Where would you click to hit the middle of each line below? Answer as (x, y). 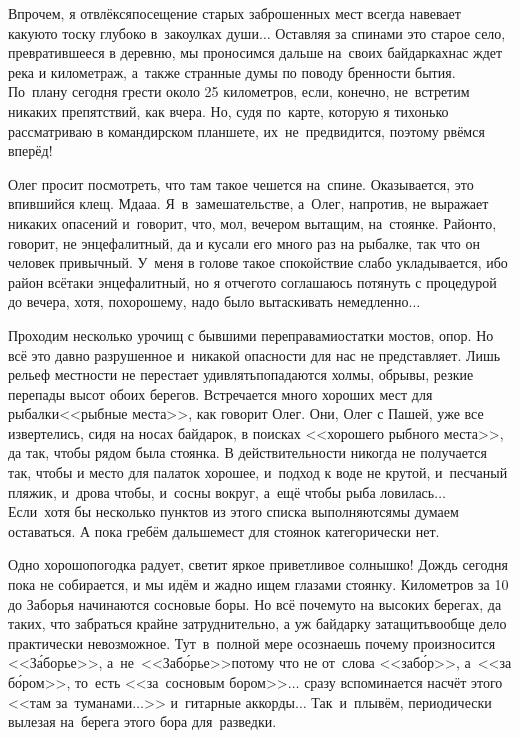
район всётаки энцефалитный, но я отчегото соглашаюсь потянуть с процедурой (252, 281)
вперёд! (30, 150)
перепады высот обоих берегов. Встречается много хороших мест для (220, 393)
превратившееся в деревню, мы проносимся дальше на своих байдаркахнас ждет (255, 52)
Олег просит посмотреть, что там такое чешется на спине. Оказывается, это (241, 183)
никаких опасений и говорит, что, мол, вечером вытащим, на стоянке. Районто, (252, 222)
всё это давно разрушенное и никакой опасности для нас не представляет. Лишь (254, 354)
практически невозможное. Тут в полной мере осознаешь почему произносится (252, 642)
